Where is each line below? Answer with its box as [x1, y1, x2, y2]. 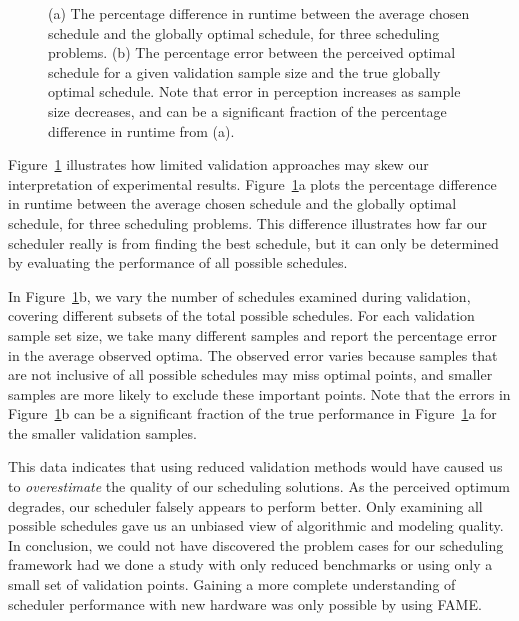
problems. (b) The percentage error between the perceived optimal [48, 42, 456, 63]
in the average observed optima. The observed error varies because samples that [8, 344, 498, 365]
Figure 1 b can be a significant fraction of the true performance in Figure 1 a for [8, 403, 497, 424]
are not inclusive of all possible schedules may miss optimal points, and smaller [8, 364, 493, 385]
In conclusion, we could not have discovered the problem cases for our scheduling [8, 534, 504, 555]
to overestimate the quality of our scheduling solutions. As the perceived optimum [8, 476, 510, 497]
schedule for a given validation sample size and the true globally [48, 61, 441, 82]
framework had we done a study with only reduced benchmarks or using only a [8, 554, 493, 575]
